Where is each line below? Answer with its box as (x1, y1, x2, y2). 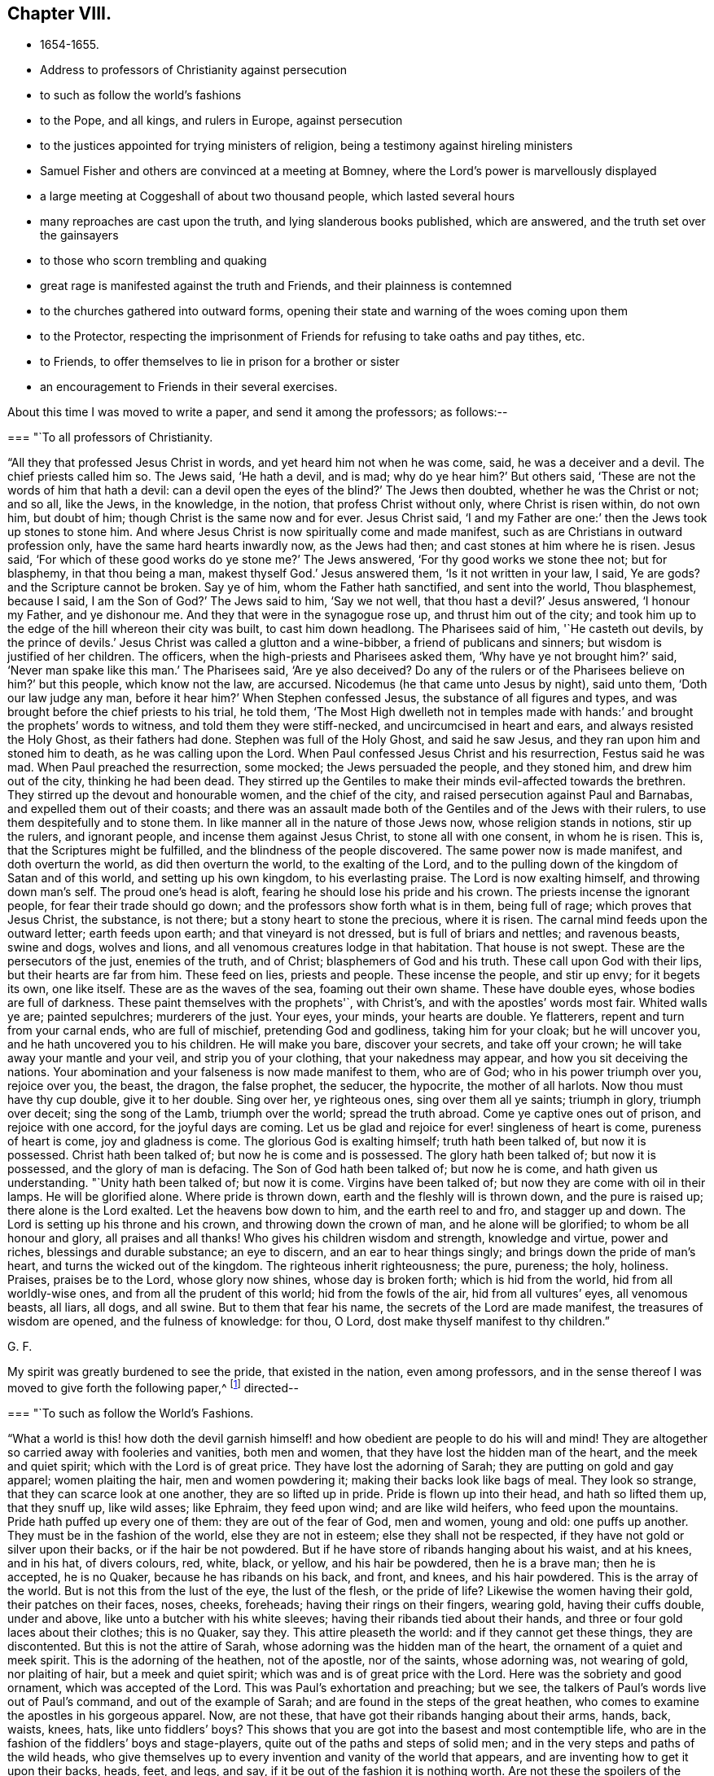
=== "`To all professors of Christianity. (7, 430, 213, 445)
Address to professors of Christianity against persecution (40, 63, 347, 77)
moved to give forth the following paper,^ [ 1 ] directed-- (7, 1378, 299, 1396)
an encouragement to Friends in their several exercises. (40, 380, 338, 394)
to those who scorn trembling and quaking (40, 253, 267, 268)
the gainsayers (40, 228, 119, 243)
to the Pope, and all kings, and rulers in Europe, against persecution (40, 113, 403, 128)
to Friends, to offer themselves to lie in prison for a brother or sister (40, 354, 400, 369)
